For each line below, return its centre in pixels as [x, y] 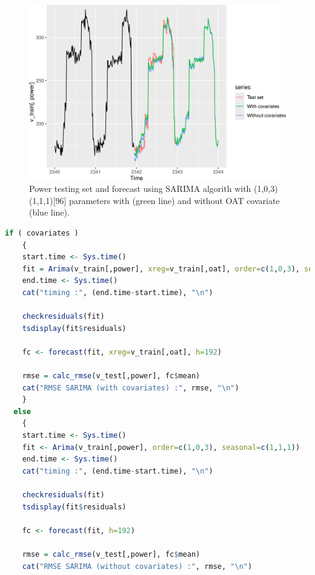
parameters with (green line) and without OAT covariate [174, 200]
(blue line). [49, 212]
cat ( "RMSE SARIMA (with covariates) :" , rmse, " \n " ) [131, 388]
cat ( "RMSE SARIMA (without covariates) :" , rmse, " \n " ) [137, 566]
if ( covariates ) [42, 233]
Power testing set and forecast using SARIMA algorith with [140, 189]
